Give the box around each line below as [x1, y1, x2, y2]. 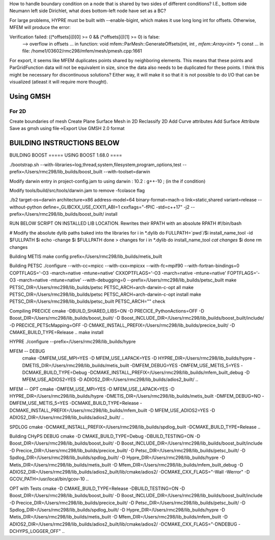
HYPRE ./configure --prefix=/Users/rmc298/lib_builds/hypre [9, 339, 136, 345]
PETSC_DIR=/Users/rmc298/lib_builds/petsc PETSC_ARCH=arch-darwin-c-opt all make [9, 284, 194, 290]
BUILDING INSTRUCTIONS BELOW [9, 139, 120, 147]
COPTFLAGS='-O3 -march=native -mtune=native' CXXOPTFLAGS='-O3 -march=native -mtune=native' [9, 270, 227, 276]
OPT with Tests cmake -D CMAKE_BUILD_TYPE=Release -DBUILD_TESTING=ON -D [9, 485, 185, 492]
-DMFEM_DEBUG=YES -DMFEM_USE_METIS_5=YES [130, 362, 240, 368]
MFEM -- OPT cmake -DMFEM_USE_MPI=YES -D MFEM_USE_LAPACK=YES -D [9, 385, 175, 392]
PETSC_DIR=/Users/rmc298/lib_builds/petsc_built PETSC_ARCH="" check [9, 298, 166, 304]
